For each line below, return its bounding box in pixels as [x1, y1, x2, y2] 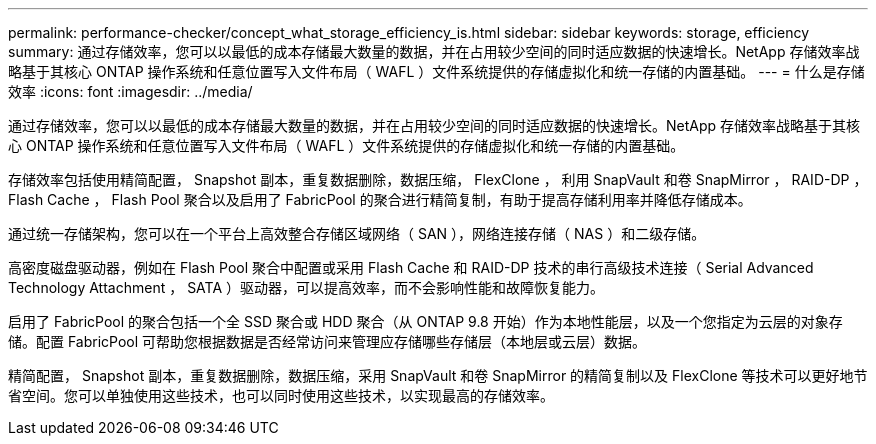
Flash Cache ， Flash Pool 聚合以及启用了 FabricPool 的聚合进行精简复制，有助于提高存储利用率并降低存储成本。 [8, 191, 752, 208]
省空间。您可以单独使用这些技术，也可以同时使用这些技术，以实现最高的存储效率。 [8, 387, 554, 404]
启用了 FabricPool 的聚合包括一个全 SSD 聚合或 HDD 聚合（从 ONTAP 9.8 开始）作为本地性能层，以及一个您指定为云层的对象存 [8, 313, 843, 330]
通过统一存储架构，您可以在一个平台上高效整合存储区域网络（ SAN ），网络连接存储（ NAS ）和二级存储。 [8, 225, 706, 242]
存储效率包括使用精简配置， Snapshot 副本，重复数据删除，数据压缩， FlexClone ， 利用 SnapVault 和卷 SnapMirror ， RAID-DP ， [8, 171, 868, 188]
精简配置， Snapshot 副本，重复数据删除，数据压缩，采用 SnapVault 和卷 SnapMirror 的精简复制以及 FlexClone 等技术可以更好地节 [8, 367, 868, 384]
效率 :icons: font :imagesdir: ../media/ [8, 83, 253, 100]
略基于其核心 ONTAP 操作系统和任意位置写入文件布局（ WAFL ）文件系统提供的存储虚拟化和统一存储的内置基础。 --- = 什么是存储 [8, 63, 865, 80]
